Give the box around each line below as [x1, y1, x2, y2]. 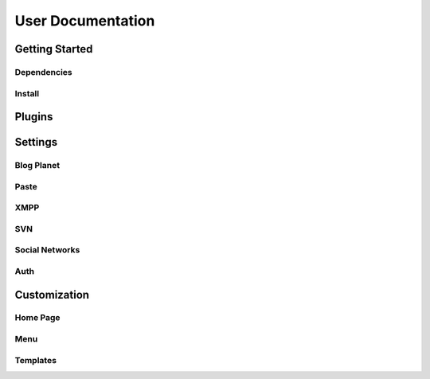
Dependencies [14, 66, 73, 77]
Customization [14, 287, 90, 302]
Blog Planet [14, 160, 60, 171]
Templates [14, 354, 57, 365]
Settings [14, 135, 58, 149]
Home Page [14, 312, 61, 323]
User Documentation [14, 12, 155, 29]
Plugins [14, 110, 53, 123]
